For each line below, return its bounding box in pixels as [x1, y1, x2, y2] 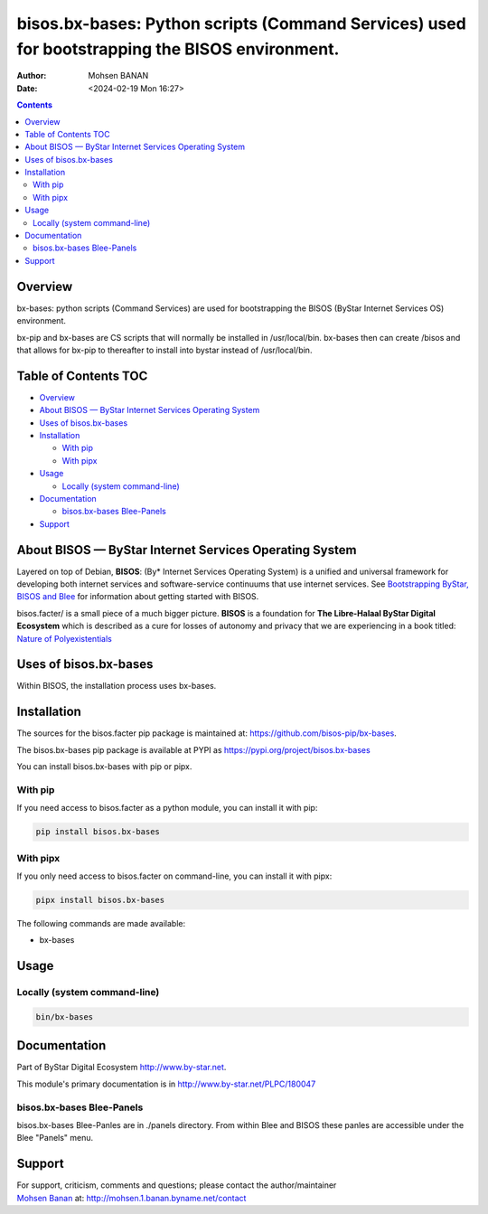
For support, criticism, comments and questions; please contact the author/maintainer [16, 1180, 337, 1190]
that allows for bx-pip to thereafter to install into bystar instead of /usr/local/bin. [16, 344, 313, 355]
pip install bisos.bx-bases [35, 827, 160, 837]
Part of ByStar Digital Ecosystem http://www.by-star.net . [16, 1062, 227, 1073]
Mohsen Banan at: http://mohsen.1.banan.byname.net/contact [16, 1192, 247, 1203]
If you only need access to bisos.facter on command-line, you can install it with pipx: [16, 871, 333, 881]
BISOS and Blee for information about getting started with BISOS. [16, 591, 259, 602]
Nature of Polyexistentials [16, 633, 112, 644]
